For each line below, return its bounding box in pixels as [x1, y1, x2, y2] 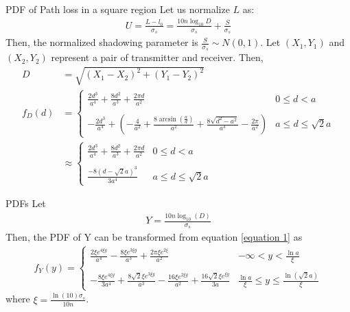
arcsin [159, 115, 176, 123]
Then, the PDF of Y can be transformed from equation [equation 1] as [5, 230, 303, 244]
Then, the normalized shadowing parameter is [5, 35, 198, 49]
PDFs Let [5, 196, 46, 211]
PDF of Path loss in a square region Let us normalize [5, 2, 230, 16]
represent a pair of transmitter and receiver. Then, [51, 50, 264, 64]
